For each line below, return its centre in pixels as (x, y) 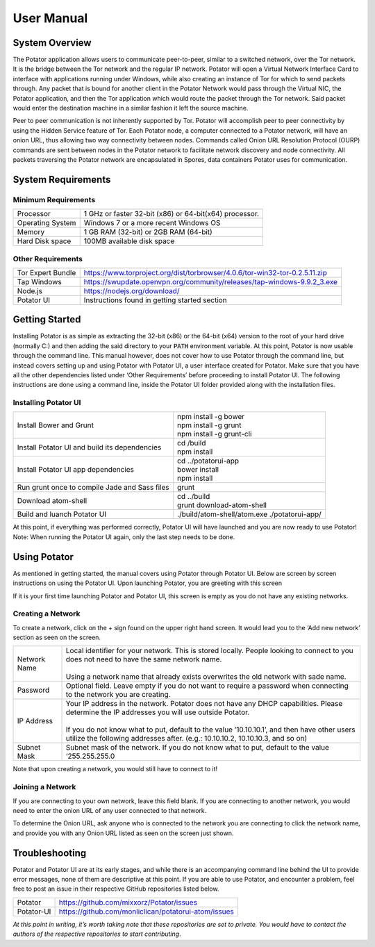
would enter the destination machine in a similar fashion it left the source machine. (131, 108)
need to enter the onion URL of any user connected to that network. (110, 811)
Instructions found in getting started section (155, 300)
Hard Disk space (44, 241)
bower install (198, 470)
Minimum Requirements (54, 199)
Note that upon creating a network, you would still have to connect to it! (115, 769)
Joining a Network (44, 787)
